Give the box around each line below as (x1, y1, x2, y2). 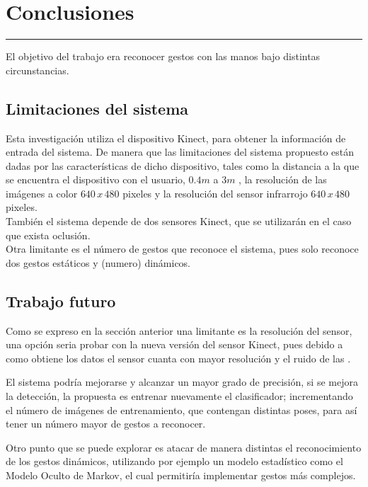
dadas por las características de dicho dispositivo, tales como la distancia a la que (6, 158, 360, 173)
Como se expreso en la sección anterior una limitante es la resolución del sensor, (6, 323, 352, 338)
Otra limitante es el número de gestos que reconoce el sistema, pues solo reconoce (6, 241, 359, 256)
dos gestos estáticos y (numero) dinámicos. (6, 255, 191, 270)
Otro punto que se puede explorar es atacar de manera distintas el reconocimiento (6, 440, 362, 454)
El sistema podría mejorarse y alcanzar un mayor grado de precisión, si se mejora (6, 374, 358, 389)
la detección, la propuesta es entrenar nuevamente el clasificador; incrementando (6, 389, 353, 403)
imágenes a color (6, 185, 78, 200)
